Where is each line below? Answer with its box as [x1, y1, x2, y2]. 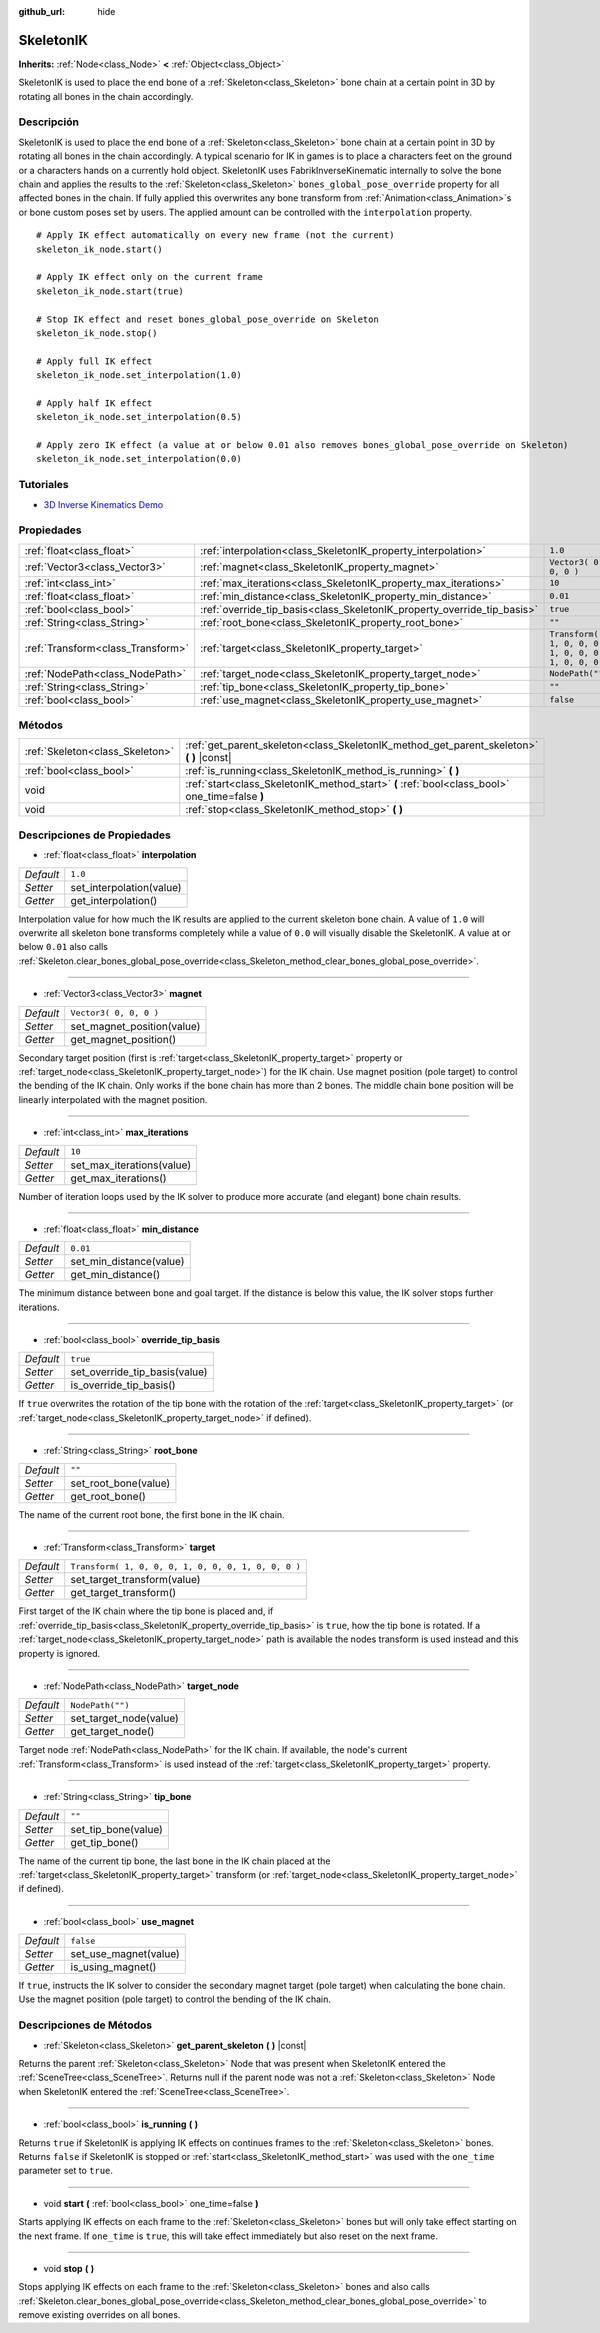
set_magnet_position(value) [70, 1019, 201, 1033]
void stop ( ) [43, 2262, 95, 2274]
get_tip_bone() [70, 1835, 139, 1849]
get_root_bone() [70, 1489, 147, 1503]
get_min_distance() [70, 1268, 160, 1282]
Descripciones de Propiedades [18, 828, 172, 842]
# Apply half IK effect [36, 397, 153, 409]
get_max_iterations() [70, 1171, 167, 1185]
